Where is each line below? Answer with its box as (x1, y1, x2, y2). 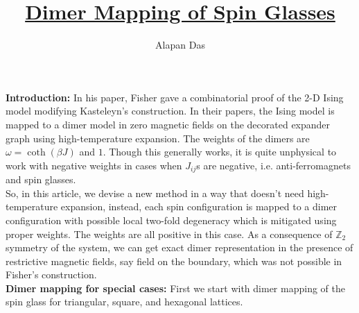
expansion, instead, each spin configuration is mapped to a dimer (60, 199, 338, 214)
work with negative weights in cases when (6, 158, 182, 172)
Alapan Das (155, 37, 205, 52)
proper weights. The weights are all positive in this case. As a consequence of (6, 226, 333, 241)
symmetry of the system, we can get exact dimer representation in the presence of (6, 240, 353, 255)
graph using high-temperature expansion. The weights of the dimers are (6, 130, 310, 145)
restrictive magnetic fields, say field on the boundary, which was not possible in (6, 253, 342, 268)
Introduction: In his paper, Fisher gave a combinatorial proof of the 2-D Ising (6, 90, 344, 104)
